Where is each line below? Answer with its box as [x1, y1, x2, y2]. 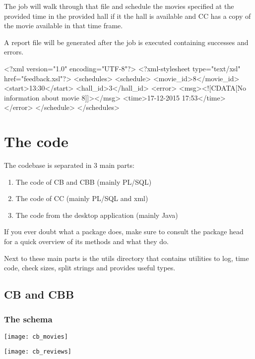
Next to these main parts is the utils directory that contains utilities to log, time [4, 253, 249, 263]
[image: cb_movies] [4, 333, 68, 340]
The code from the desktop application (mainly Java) [15, 209, 178, 220]
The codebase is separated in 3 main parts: [4, 160, 134, 170]
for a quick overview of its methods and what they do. [4, 236, 169, 247]
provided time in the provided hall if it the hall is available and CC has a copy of [4, 10, 251, 21]
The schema [4, 312, 53, 325]
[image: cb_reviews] [4, 348, 72, 356]
